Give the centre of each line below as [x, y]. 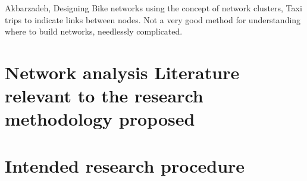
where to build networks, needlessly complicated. [94, 31]
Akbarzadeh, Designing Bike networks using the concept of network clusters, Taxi [153, 8]
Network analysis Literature [122, 72]
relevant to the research [104, 96]
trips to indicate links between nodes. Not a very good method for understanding [153, 19]
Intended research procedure [125, 165]
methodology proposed [100, 119]
